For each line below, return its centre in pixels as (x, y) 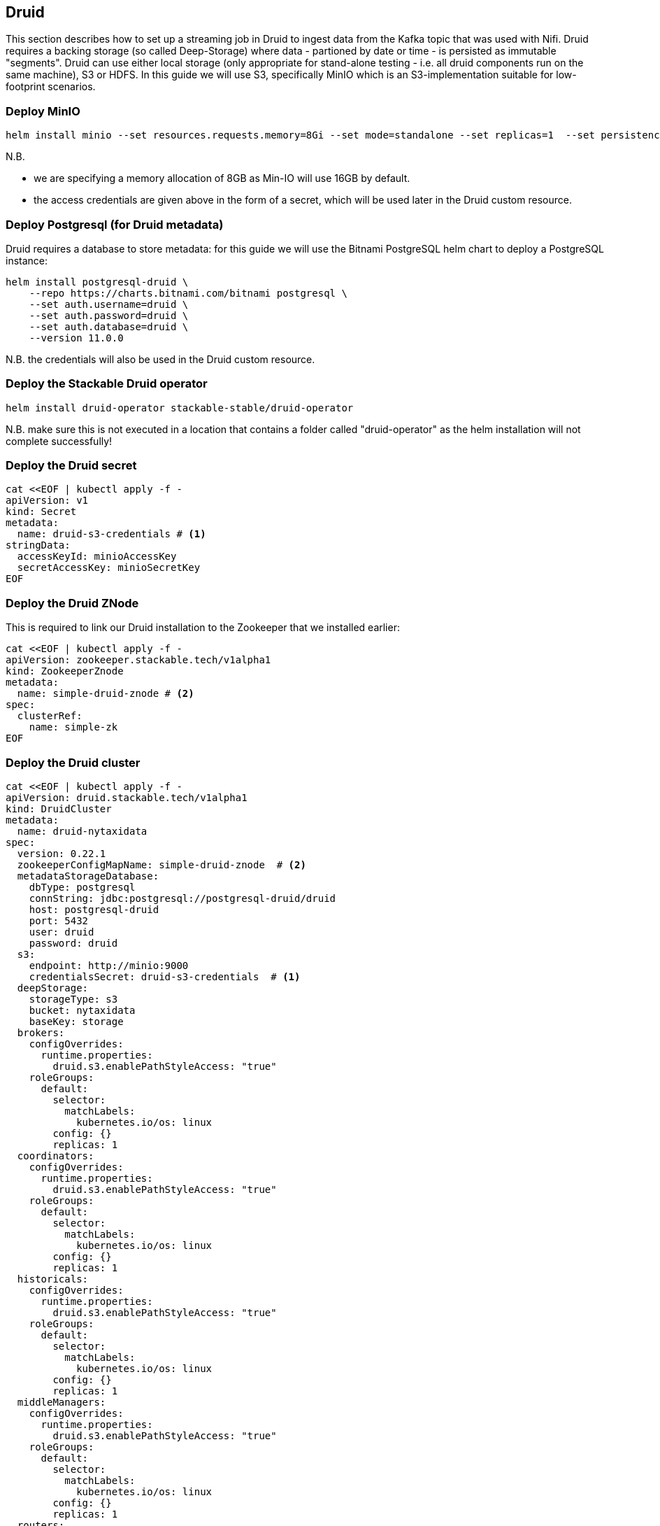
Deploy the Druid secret (71, 466)
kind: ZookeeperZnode (65, 671)
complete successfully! (59, 441)
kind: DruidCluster (59, 808)
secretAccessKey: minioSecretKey (109, 568)
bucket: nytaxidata (82, 1010)
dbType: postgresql (82, 887)
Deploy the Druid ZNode (72, 603)
